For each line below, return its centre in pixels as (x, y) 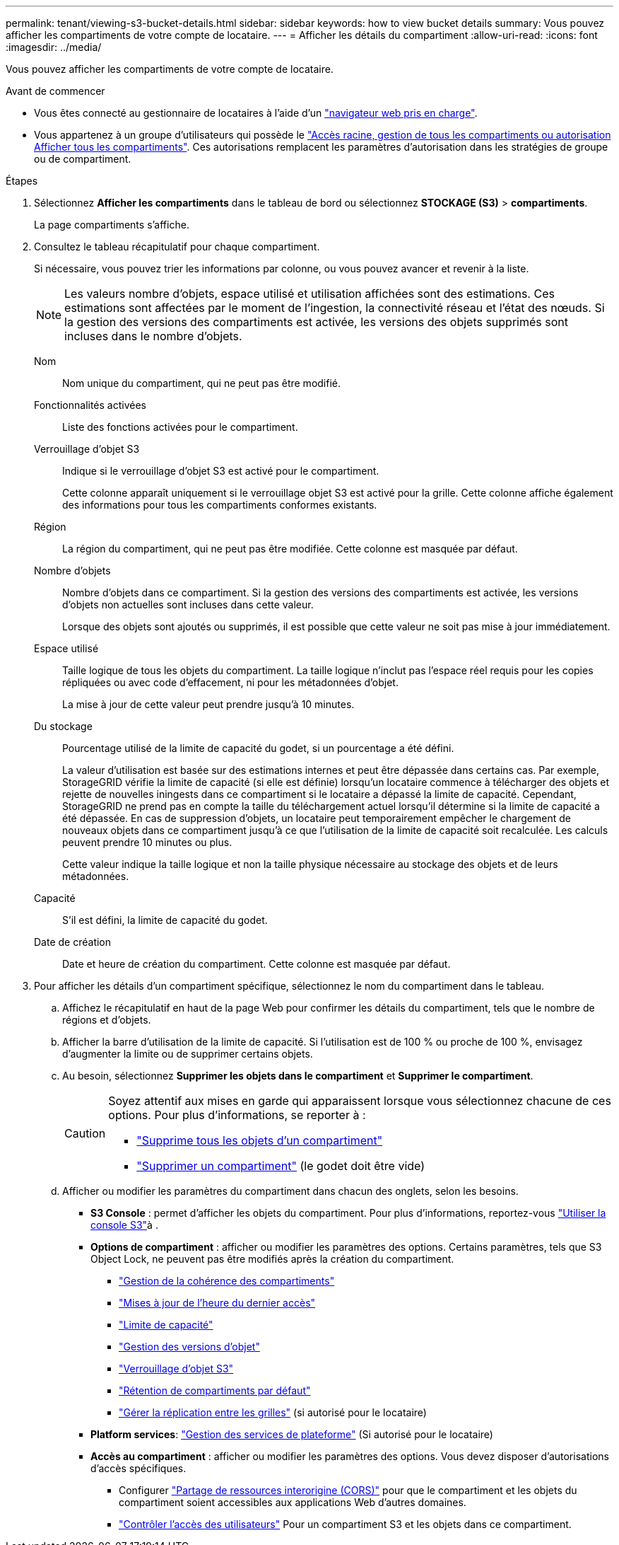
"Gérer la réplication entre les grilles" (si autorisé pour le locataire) (273, 1412)
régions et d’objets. (107, 1020)
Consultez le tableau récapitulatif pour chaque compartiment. (177, 247)
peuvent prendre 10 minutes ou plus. (147, 842)
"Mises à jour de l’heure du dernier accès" (217, 1303)
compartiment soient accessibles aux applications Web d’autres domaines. (293, 1502)
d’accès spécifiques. (138, 1468)
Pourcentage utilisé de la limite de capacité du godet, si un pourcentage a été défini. (258, 748)
